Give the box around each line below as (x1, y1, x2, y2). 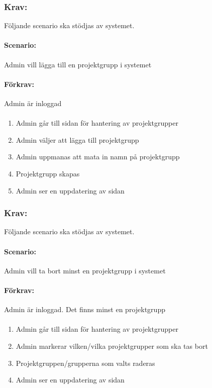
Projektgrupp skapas (16, 168, 80, 178)
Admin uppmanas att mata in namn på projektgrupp (16, 151, 180, 162)
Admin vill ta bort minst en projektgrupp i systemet (4, 265, 166, 275)
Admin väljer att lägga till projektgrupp (16, 134, 139, 145)
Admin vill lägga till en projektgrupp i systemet (4, 59, 152, 69)
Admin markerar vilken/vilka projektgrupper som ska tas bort (16, 340, 208, 351)
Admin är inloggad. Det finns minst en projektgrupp (4, 304, 165, 315)
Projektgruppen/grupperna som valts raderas (16, 357, 155, 368)
